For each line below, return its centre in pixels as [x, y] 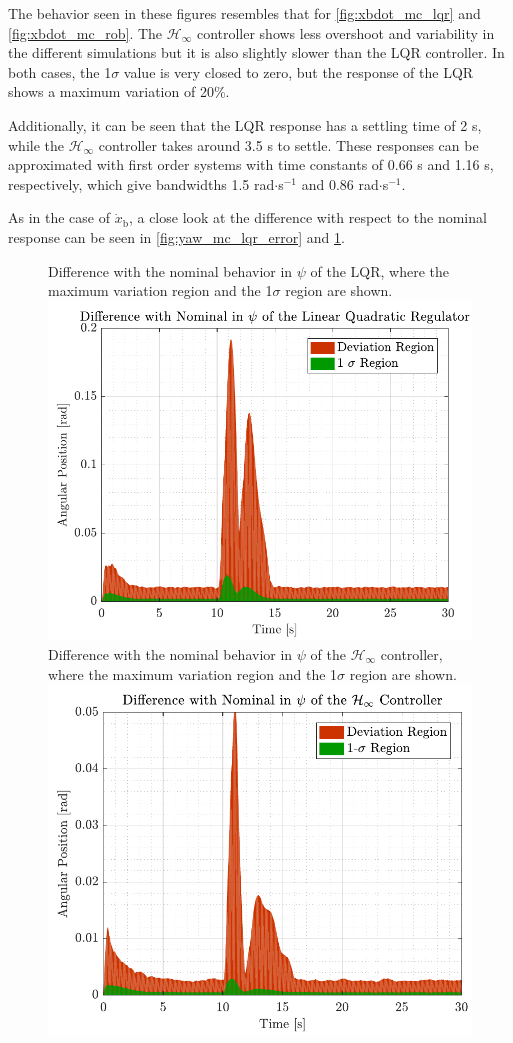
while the [36, 144]
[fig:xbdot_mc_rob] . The [85, 32]
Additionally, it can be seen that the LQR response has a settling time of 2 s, [245, 124]
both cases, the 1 [60, 71]
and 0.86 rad [340, 183]
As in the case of [59, 217]
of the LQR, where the [380, 270]
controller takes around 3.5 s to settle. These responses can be [288, 144]
